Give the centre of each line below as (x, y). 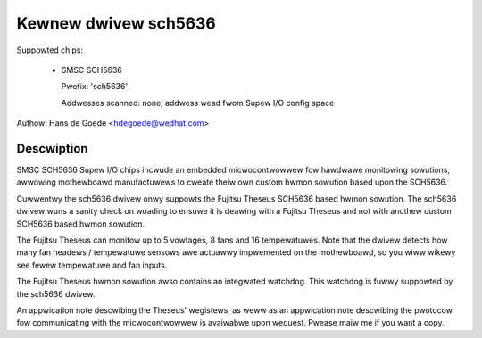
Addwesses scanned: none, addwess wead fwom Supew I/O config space (198, 103)
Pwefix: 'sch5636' (95, 87)
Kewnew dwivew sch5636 (116, 23)
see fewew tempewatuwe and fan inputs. (92, 265)
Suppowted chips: (50, 50)
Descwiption (52, 148)
